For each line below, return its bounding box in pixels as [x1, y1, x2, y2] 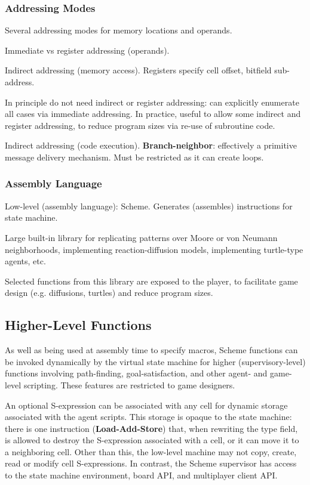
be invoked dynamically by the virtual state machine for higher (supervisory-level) [5, 355, 306, 367]
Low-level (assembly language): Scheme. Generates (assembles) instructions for [5, 199, 293, 212]
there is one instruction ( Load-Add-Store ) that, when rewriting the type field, [5, 422, 298, 434]
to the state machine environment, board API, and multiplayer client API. [5, 469, 278, 481]
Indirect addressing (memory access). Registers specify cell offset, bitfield [5, 64, 272, 76]
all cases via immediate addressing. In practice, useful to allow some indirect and [5, 107, 301, 120]
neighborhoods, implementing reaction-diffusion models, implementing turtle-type [5, 243, 303, 255]
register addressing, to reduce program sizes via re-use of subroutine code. [5, 119, 275, 131]
